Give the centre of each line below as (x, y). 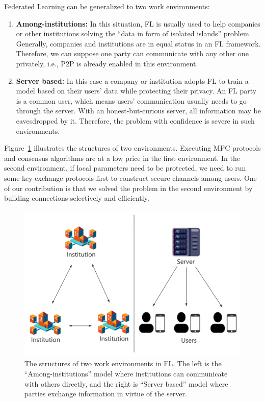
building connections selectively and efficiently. (77, 198)
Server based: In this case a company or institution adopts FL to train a (132, 80)
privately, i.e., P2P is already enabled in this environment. (107, 63)
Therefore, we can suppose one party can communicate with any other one (132, 53)
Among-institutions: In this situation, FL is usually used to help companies (138, 23)
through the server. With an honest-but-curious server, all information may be (138, 111)
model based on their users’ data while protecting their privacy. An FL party (136, 91)
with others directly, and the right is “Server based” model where (126, 383)
